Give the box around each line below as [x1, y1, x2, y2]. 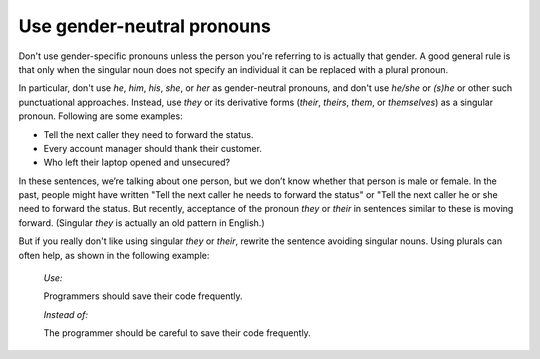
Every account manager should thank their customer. [43, 142, 262, 154]
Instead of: [43, 308, 89, 320]
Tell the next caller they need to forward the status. [43, 128, 254, 140]
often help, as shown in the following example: [18, 249, 210, 261]
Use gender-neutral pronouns [18, 15, 272, 37]
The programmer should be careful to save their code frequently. [43, 327, 312, 339]
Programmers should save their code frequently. [43, 290, 244, 302]
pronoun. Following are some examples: [18, 110, 184, 122]
